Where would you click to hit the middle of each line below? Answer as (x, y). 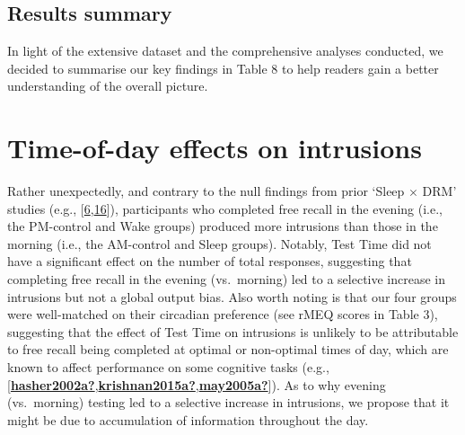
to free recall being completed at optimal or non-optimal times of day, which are (228, 349)
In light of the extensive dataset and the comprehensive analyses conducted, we (225, 51)
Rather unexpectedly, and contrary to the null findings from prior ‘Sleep (206, 191)
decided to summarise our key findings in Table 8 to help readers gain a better (223, 68)
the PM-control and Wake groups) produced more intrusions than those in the (223, 226)
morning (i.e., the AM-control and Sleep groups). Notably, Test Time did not (219, 243)
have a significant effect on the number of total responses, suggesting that (210, 261)
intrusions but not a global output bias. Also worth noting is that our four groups (232, 296)
